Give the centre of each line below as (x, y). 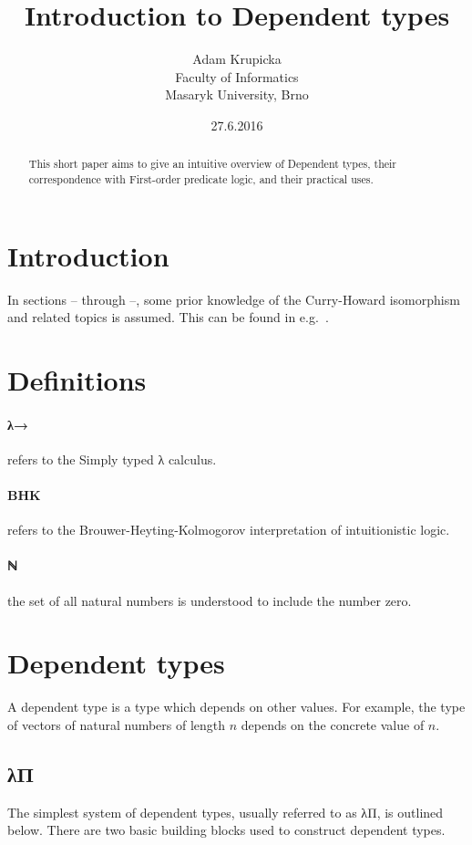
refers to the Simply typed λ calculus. (112, 459)
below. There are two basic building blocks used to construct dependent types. (226, 830)
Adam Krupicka (237, 59)
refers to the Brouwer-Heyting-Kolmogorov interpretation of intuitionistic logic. (229, 530)
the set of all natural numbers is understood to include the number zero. (210, 600)
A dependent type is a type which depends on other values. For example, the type (236, 707)
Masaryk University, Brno (237, 94)
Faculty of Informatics (237, 76)
